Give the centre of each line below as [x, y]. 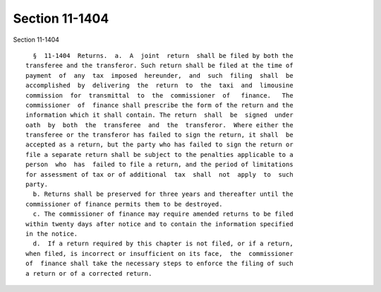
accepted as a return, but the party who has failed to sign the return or [159, 145]
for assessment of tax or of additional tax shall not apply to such [159, 174]
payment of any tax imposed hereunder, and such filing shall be [159, 75]
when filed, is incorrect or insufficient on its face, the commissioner [159, 253]
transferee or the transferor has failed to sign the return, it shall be [159, 135]
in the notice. [52, 234]
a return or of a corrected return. [89, 273]
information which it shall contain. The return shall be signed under [159, 115]
